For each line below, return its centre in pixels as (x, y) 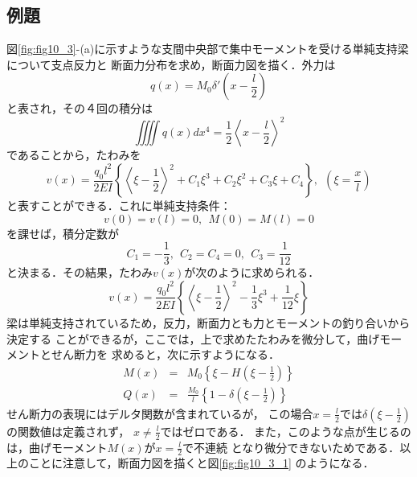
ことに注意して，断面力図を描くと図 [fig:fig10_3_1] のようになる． (201, 463)
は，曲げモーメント (57, 447)
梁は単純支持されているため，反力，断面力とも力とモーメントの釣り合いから (208, 322)
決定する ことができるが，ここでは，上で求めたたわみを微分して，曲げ (193, 338)
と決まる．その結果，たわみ (80, 272)
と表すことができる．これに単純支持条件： (119, 206)
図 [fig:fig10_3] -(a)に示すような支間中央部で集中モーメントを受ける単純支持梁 (208, 49)
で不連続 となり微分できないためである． (291, 447)
